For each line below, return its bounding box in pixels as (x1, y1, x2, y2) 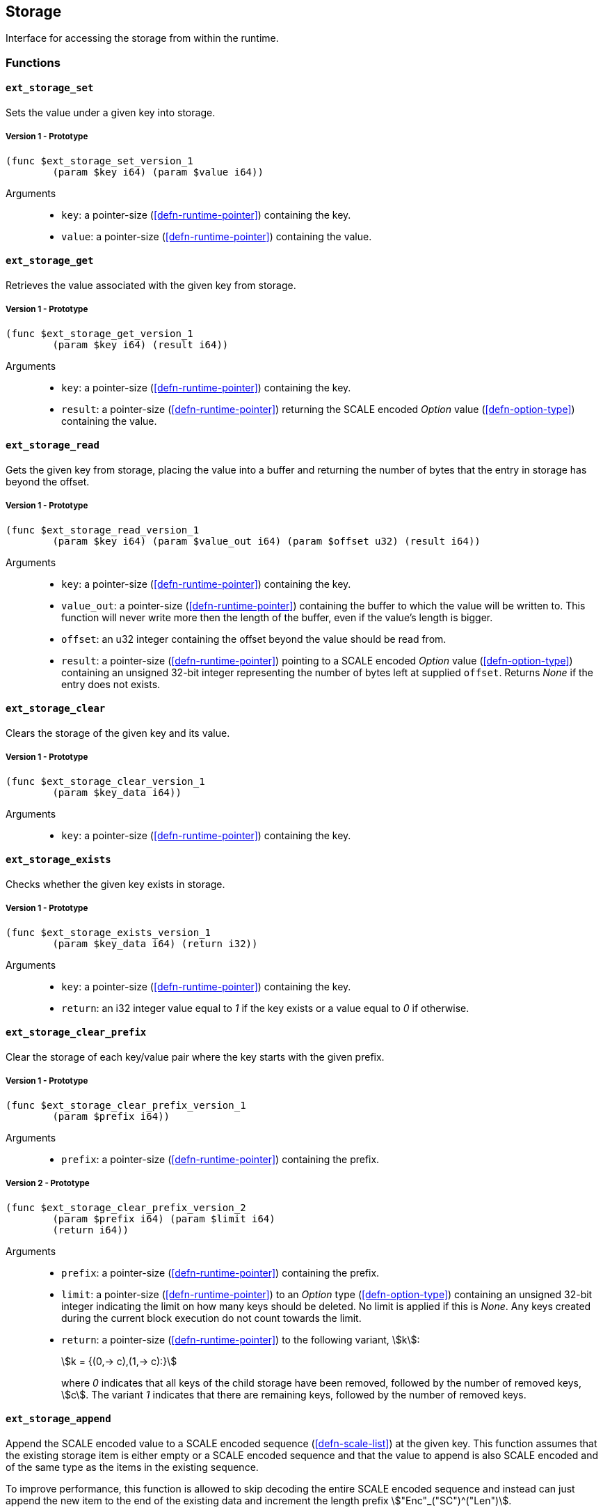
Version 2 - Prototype (6, 1178, 90, 1189)
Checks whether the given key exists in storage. (6, 878, 225, 891)
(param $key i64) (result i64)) (52, 338, 229, 350)
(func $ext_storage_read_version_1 (6, 524, 200, 536)
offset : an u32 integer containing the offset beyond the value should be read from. (61, 632, 447, 645)
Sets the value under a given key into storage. (6, 107, 216, 119)
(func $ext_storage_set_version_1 (6, 155, 193, 166)
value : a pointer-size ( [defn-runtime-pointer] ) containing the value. (61, 230, 372, 242)
